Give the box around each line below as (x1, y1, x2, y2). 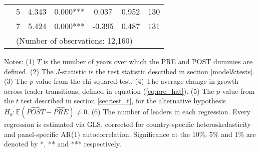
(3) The (4, 76, 28, 86)
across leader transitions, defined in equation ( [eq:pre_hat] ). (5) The (4, 85, 214, 96)
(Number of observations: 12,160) (16, 35, 133, 46)
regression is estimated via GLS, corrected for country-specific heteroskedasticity (4, 118, 251, 129)
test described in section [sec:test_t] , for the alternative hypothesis (21, 95, 226, 106)
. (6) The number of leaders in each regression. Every (87, 106, 250, 116)
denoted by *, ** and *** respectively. (4, 138, 121, 149)
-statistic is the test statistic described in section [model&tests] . (60, 66, 255, 76)
